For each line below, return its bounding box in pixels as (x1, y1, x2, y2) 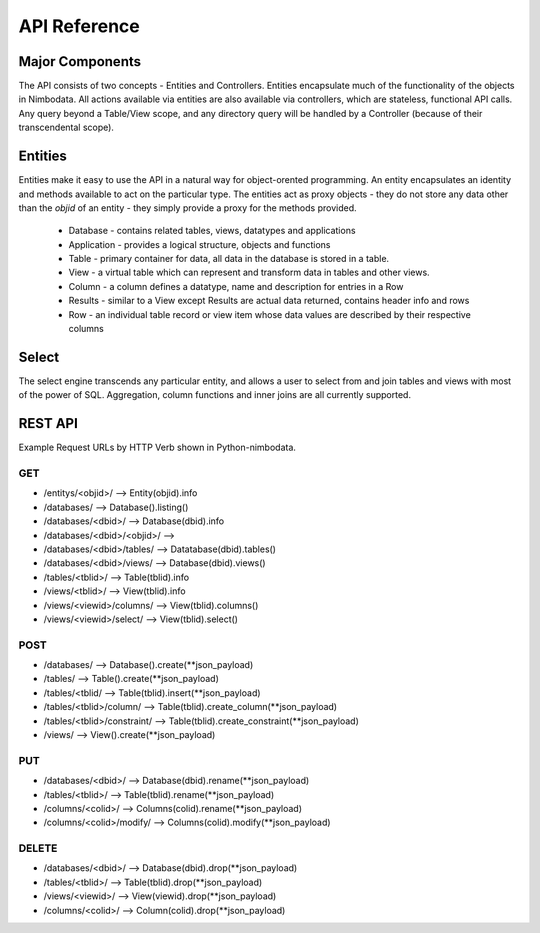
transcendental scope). (18, 121, 115, 134)
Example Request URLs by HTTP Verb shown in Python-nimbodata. (18, 441, 297, 454)
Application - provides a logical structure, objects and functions (68, 238, 331, 250)
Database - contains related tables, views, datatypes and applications (68, 225, 356, 237)
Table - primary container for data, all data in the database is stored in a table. (68, 253, 390, 265)
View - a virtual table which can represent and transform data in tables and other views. (68, 266, 430, 279)
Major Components (18, 53, 142, 70)
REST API (18, 415, 79, 432)
